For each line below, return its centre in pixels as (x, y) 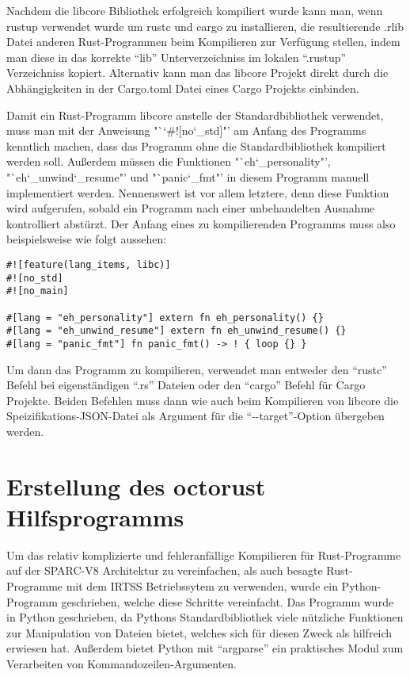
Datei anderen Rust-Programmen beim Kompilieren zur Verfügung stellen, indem (203, 42)
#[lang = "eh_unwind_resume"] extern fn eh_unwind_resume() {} (177, 331)
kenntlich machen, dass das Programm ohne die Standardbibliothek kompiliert (196, 145)
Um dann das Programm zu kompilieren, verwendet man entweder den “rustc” (197, 369)
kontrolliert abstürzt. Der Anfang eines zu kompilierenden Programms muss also (201, 223)
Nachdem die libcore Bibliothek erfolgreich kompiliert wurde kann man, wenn (195, 10)
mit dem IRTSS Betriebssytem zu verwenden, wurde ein (202, 585)
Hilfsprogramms (95, 516)
